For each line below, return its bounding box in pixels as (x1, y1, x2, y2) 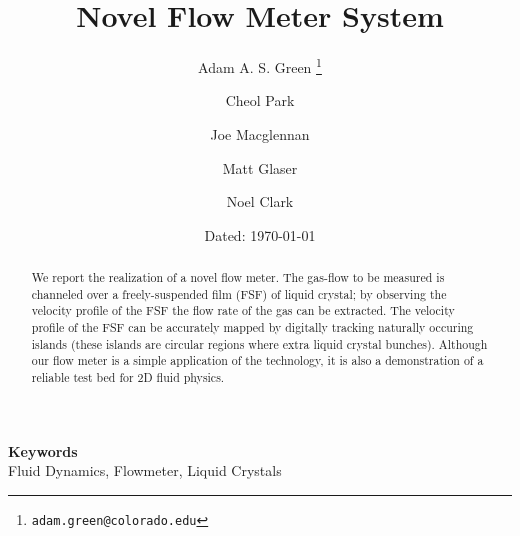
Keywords (8, 440, 78, 461)
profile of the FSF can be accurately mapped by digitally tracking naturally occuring (31, 319, 474, 336)
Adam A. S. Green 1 (198, 54, 322, 77)
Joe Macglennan (210, 123, 310, 144)
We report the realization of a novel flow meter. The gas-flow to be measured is (31, 269, 445, 286)
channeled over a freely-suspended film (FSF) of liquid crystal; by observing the (31, 285, 447, 302)
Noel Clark (226, 191, 294, 212)
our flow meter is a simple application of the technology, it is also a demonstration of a (31, 352, 484, 369)
